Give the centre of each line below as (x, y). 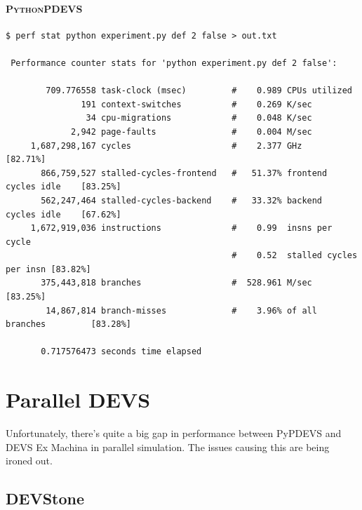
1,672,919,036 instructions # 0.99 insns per (181, 228)
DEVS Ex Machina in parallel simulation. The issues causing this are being (168, 447)
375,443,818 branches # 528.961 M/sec (176, 283)
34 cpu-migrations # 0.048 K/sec (199, 118)
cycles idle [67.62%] (63, 214)
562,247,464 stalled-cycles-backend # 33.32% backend (182, 200)
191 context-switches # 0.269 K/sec (196, 104)
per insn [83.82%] (48, 269)
